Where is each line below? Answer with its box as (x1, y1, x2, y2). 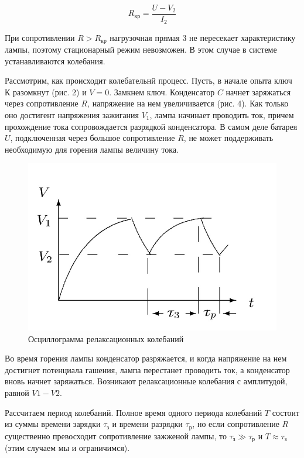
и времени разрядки (112, 418, 183, 430)
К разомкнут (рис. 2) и (5, 85, 87, 98)
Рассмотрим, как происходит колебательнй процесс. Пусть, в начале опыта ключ (5, 74, 292, 87)
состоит (272, 406, 300, 418)
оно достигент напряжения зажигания (5, 108, 139, 120)
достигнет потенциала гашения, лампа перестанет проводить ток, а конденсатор (5, 363, 290, 376)
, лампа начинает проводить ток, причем (149, 108, 294, 120)
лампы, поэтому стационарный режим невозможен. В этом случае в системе (5, 43, 277, 55)
